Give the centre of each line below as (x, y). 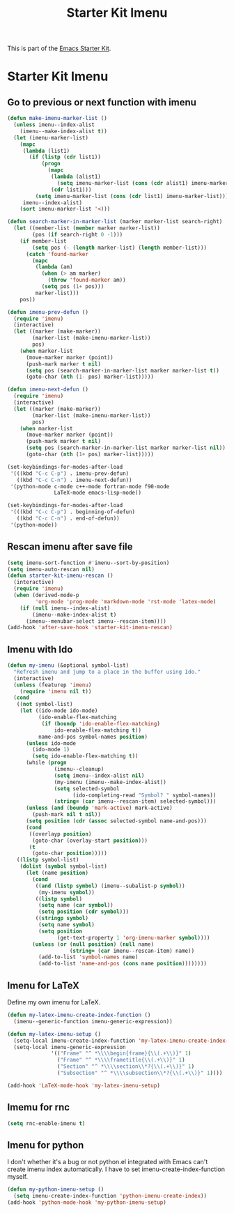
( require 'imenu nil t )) (56, 691)
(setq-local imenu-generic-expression (70, 1047)
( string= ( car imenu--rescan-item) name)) (132, 951)
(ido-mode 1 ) (51, 750)
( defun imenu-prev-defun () (48, 312)
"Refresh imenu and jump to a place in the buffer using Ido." (107, 672)
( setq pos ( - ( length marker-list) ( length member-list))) (120, 248)
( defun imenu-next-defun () (48, 390)
